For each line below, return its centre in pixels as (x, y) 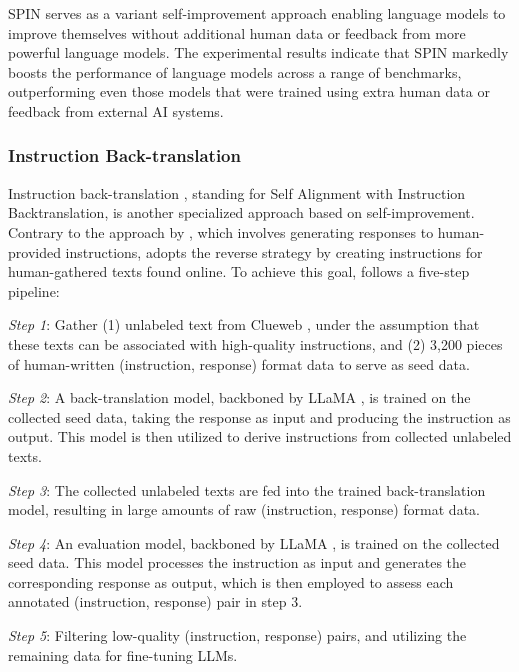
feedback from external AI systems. (116, 110)
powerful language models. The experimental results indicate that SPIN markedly (258, 52)
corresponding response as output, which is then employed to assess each (231, 581)
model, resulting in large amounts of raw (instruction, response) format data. (244, 509)
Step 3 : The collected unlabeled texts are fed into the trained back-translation (247, 489)
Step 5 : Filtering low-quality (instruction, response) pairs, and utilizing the (237, 635)
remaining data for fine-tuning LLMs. (123, 654)
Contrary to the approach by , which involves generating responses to (221, 231)
